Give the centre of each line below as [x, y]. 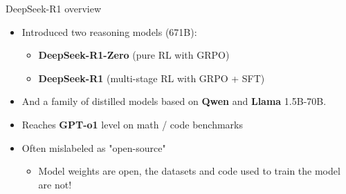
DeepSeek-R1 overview [54, 8]
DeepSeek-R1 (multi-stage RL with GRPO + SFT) [152, 78]
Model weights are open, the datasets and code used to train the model [189, 171]
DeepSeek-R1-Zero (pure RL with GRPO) [134, 55]
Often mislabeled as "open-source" [94, 147]
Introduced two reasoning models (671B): [109, 31]
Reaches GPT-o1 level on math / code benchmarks [132, 124]
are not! [55, 184]
